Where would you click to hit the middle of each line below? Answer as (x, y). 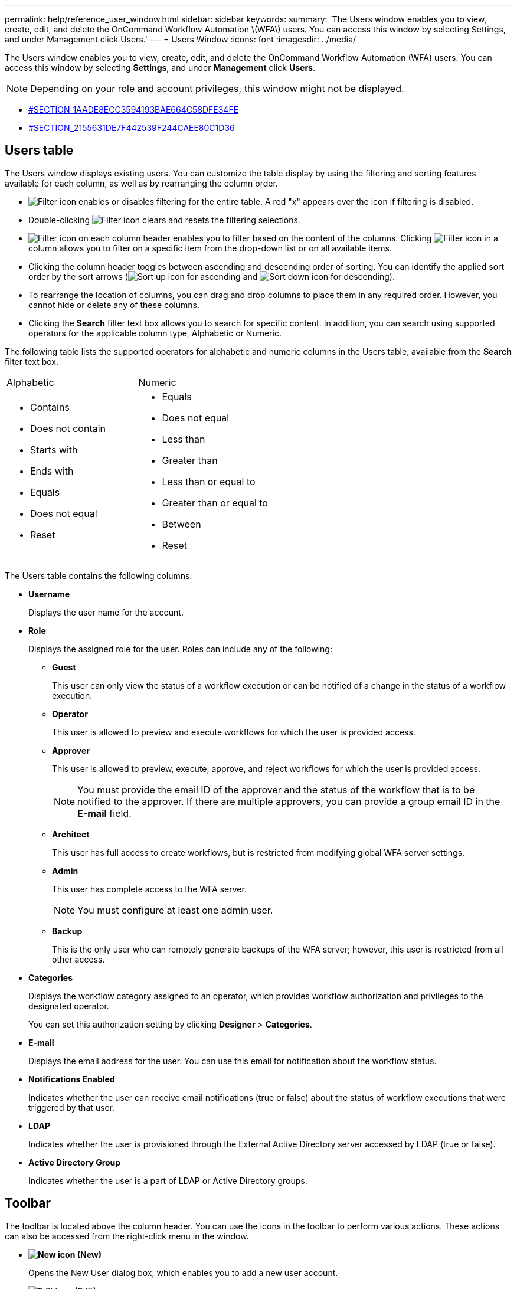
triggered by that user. (72, 1107)
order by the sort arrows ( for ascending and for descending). (212, 276)
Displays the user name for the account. (106, 612)
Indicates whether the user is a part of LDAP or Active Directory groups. (168, 1180)
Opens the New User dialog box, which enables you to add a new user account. (183, 1272)
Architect (71, 834)
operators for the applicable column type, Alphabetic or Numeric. (155, 333)
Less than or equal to (209, 481)
